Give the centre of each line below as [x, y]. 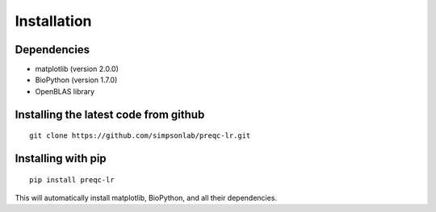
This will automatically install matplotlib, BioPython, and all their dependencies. [146, 198]
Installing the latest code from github [110, 114]
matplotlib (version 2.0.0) [77, 69]
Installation [53, 21]
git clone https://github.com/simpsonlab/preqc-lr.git [140, 136]
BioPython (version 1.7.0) [76, 80]
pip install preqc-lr [72, 180]
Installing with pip [61, 158]
